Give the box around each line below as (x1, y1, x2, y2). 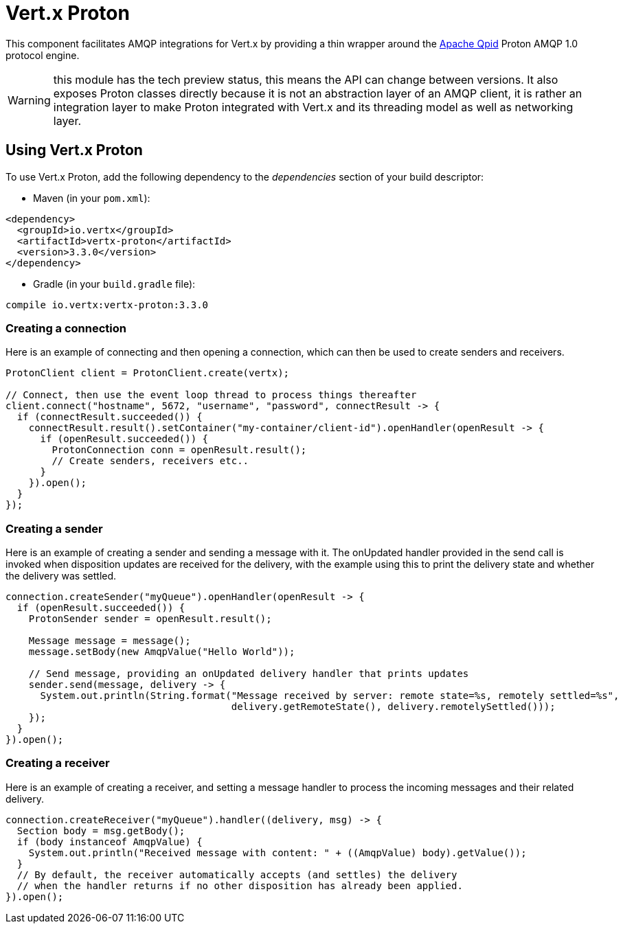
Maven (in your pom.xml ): (33, 192, 150, 204)
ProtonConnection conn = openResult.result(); (52, 444, 307, 456)
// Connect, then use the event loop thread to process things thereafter (5, 389, 417, 401)
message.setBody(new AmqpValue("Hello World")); (28, 646, 295, 658)
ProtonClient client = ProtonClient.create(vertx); (5, 367, 290, 379)
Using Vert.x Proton (5, 141, 143, 159)
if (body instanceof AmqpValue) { (16, 836, 203, 847)
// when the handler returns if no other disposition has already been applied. (16, 880, 463, 891)
